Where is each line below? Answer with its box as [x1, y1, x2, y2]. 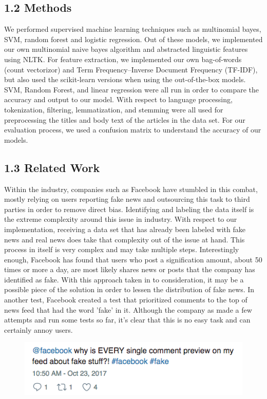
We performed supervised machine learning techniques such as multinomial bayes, [4, 24, 261, 34]
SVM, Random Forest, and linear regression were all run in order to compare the [4, 84, 259, 94]
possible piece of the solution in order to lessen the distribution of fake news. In [4, 284, 255, 295]
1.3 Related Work [4, 159, 100, 175]
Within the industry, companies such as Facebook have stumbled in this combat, [4, 183, 258, 194]
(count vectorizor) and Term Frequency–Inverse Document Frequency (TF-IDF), [4, 64, 258, 74]
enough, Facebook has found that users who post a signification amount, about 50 [4, 254, 262, 264]
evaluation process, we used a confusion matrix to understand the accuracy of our [4, 124, 261, 135]
